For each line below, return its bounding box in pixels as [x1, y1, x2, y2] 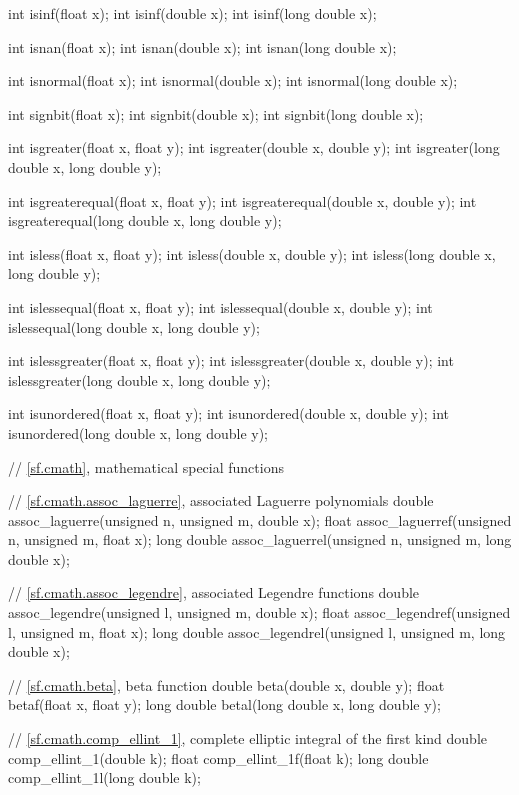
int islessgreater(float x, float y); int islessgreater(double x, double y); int [8, 350, 454, 371]
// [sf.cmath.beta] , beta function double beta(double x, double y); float [8, 674, 445, 695]
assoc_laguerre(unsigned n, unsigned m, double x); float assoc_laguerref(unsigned [8, 509, 512, 530]
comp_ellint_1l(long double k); [8, 767, 201, 788]
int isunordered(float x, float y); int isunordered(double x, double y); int [8, 403, 450, 424]
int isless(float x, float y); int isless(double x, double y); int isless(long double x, [8, 243, 496, 264]
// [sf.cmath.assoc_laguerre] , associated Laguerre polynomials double [8, 490, 434, 511]
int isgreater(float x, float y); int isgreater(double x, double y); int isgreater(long [8, 137, 500, 158]
